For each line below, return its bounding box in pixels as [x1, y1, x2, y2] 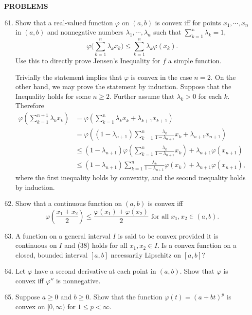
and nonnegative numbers [47, 27, 124, 37]
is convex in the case [131, 72, 192, 82]
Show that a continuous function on [15, 198, 122, 208]
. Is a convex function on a [157, 240, 236, 250]
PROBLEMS [4, 1, 48, 11]
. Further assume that [109, 91, 175, 101]
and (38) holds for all [64, 240, 127, 250]
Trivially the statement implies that [15, 72, 122, 82]
